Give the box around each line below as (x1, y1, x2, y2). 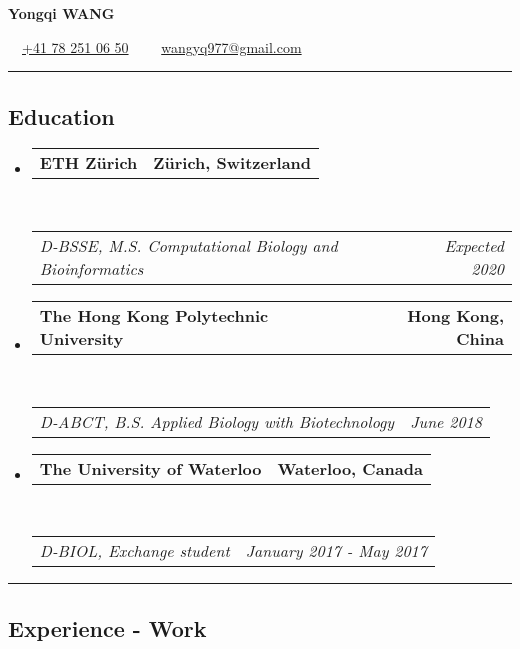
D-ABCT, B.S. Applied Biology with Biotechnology (39, 409, 395, 433)
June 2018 (410, 409, 482, 433)
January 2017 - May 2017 (245, 539, 427, 563)
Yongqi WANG (8, 3, 115, 23)
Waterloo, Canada (277, 456, 423, 480)
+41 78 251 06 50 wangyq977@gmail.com (22, 36, 302, 57)
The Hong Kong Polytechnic (39, 303, 269, 327)
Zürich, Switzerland (153, 151, 312, 175)
